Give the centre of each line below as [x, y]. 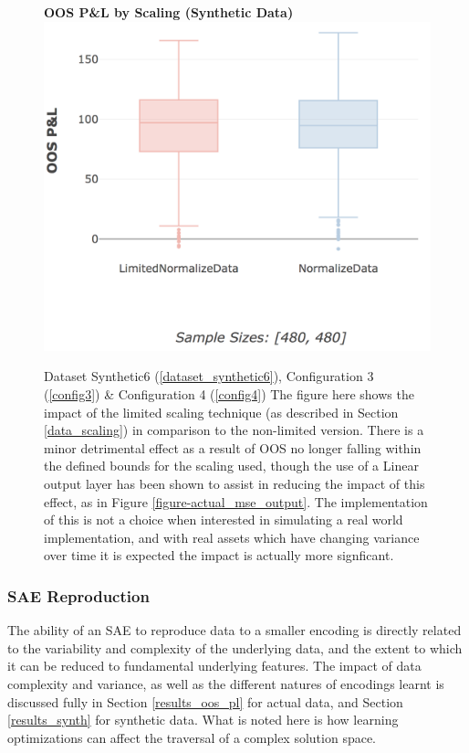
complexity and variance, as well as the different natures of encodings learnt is [226, 683]
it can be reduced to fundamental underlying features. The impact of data [214, 666]
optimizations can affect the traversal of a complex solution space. [192, 737]
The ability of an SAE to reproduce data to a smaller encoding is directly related [234, 630]
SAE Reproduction [78, 595]
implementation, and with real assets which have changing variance [232, 537]
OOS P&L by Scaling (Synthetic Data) [169, 12]
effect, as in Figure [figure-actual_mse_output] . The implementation [236, 501]
